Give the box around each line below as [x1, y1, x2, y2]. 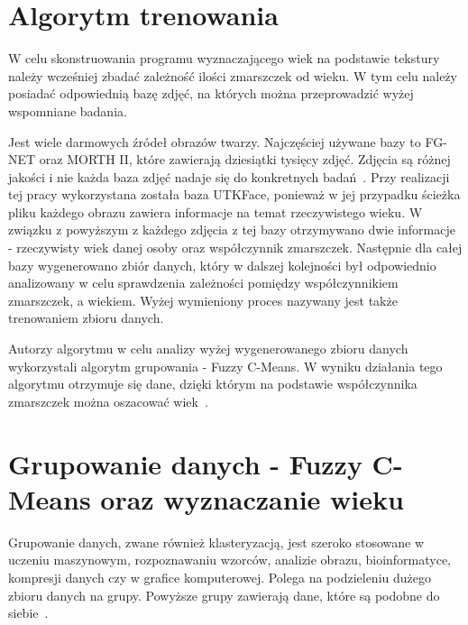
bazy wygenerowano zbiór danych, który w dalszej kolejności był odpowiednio [8, 255, 436, 274]
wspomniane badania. [8, 101, 127, 120]
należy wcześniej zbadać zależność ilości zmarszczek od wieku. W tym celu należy [8, 66, 458, 85]
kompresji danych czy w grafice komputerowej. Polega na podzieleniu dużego [8, 567, 431, 586]
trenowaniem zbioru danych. [8, 308, 164, 327]
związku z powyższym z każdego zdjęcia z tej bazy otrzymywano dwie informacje [8, 220, 455, 239]
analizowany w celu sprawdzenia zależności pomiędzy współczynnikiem [8, 273, 399, 292]
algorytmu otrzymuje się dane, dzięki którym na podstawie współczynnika [8, 374, 418, 393]
